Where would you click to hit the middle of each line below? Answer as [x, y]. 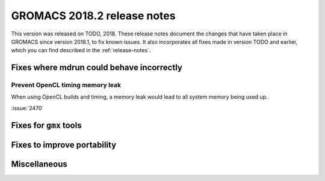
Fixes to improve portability [64, 145]
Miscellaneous [39, 164]
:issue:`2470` [27, 108]
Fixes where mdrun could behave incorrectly [97, 68]
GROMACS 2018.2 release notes [93, 16]
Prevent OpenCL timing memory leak [66, 85]
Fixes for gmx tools [46, 125]
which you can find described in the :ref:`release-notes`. [81, 51]
